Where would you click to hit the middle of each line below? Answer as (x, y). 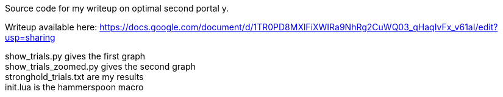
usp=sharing (30, 37)
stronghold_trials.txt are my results (74, 77)
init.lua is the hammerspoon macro (74, 87)
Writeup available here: (51, 27)
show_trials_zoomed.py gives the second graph (100, 66)
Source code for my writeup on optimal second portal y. (117, 8)
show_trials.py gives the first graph (75, 56)
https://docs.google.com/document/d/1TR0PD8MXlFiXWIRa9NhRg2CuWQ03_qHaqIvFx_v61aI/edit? (299, 27)
